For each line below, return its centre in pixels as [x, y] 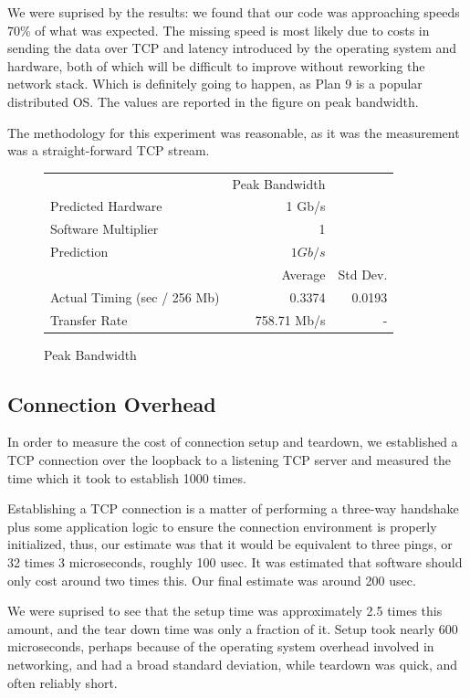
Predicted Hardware [106, 206]
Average [303, 274]
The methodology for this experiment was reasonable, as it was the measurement [234, 132]
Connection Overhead [112, 403]
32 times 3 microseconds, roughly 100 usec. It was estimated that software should [235, 562]
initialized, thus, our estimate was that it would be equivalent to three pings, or [230, 544]
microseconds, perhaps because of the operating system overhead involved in [221, 646]
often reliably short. [63, 682]
